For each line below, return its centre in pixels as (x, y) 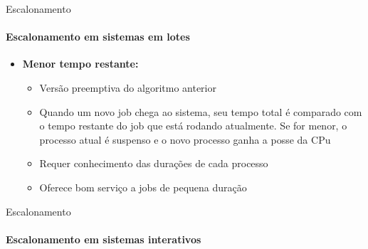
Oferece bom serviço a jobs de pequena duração (143, 187)
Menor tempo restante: (80, 64)
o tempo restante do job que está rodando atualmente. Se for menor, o (193, 126)
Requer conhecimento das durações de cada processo (154, 163)
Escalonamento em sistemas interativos (104, 239)
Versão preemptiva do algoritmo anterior (128, 87)
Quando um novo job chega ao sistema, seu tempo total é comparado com (201, 111)
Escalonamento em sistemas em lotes (98, 37)
